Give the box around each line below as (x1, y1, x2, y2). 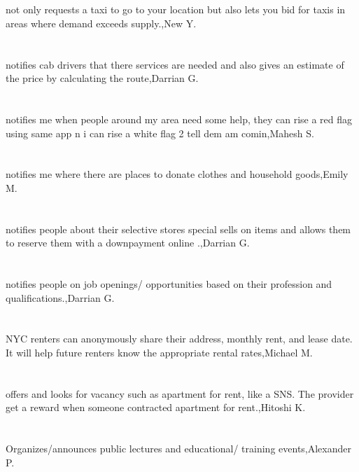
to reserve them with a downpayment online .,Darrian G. (6, 235, 250, 250)
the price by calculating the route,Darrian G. (6, 71, 199, 85)
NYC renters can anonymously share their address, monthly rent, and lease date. (6, 331, 353, 346)
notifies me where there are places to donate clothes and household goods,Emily (6, 167, 349, 181)
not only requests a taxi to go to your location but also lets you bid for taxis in (6, 2, 346, 17)
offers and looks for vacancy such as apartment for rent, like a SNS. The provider (6, 386, 354, 401)
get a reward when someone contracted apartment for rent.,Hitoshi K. (6, 400, 306, 415)
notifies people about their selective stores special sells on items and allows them (6, 221, 351, 236)
